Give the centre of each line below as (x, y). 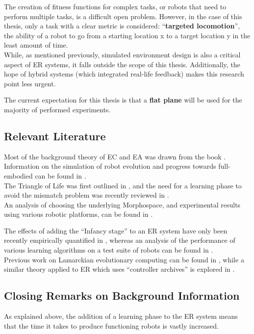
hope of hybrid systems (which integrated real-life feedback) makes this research (124, 74)
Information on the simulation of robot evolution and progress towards (110, 166)
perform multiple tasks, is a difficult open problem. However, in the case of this (123, 16)
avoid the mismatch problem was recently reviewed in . (87, 195)
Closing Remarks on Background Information (122, 295)
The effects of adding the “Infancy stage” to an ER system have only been (116, 230)
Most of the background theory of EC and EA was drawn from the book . (115, 156)
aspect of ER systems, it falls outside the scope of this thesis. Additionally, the (122, 64)
